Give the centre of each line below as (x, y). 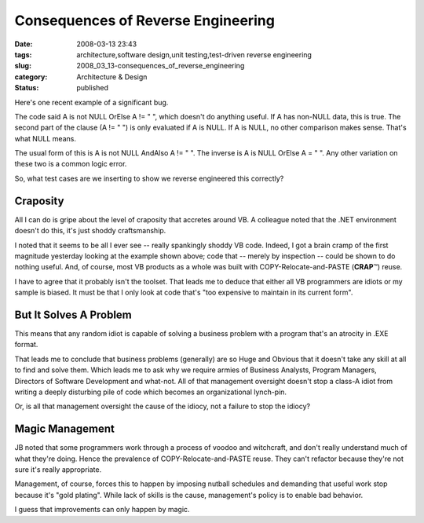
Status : (27, 88)
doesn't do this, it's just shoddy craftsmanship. (90, 231)
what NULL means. (45, 138)
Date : (24, 44)
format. (26, 345)
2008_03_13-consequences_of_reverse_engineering (161, 66)
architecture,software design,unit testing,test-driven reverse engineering (194, 54)
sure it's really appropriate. (58, 470)
